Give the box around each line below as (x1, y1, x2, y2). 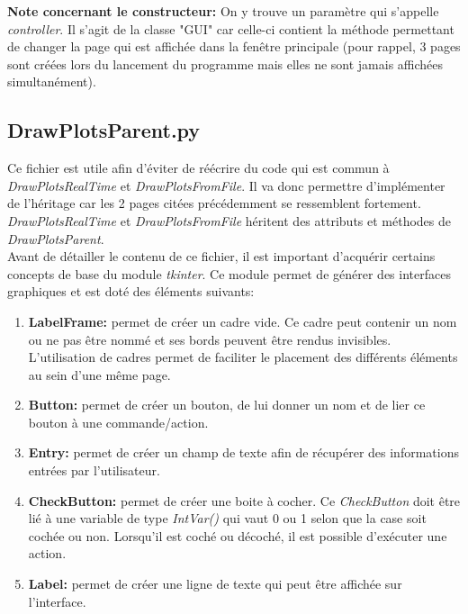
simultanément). (7, 72, 96, 91)
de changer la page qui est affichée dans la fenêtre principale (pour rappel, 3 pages (7, 37, 461, 56)
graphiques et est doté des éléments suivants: (7, 282, 255, 301)
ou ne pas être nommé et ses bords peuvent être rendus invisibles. (28, 330, 391, 348)
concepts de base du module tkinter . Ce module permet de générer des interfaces (7, 264, 451, 283)
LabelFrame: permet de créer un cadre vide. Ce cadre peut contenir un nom (28, 312, 457, 330)
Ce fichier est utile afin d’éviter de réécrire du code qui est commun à (7, 158, 390, 177)
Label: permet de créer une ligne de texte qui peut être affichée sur (28, 574, 402, 593)
